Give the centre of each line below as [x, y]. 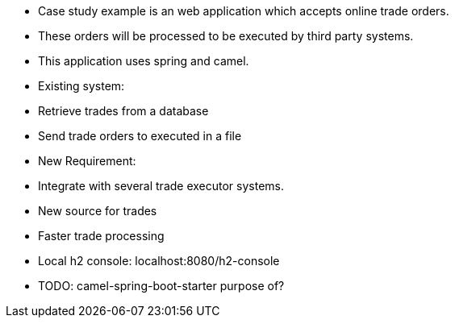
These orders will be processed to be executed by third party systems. [226, 36]
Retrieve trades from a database [123, 111]
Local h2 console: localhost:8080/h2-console [159, 261]
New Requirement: [87, 161]
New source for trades [98, 211]
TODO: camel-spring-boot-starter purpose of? [161, 286]
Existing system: [81, 86]
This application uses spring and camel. [144, 61]
